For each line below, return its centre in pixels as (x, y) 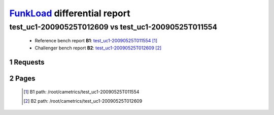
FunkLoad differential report (70, 13)
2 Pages (22, 79)
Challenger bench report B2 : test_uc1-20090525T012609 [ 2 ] (98, 48)
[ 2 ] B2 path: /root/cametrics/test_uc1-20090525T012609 (83, 101)
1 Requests (27, 62)
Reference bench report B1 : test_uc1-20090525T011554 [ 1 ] (96, 41)
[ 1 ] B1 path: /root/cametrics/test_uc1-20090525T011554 (81, 92)
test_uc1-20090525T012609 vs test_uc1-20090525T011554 (113, 27)
